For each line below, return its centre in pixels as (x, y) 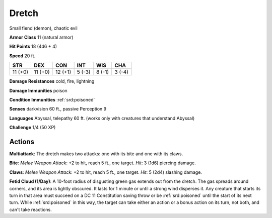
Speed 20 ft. (22, 56)
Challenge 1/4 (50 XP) (32, 128)
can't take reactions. (31, 209)
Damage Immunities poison (38, 90)
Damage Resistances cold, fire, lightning (52, 81)
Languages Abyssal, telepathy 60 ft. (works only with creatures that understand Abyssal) (102, 118)
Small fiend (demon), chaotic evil (44, 28)
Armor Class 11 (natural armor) (41, 37)
